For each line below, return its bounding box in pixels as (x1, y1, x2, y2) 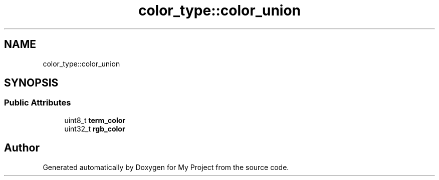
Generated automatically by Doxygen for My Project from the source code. (43, 162, 289, 171)
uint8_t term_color (64, 115, 125, 124)
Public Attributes (4, 97, 71, 108)
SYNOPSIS (4, 76, 59, 89)
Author (4, 141, 40, 154)
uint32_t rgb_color (64, 124, 125, 133)
